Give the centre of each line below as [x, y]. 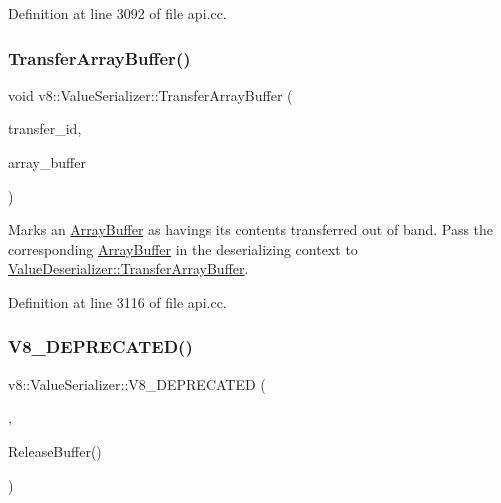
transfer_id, [45, 128]
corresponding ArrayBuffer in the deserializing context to [183, 248]
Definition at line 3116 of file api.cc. [117, 301]
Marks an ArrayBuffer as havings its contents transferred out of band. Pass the [251, 229]
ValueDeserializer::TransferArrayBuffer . [128, 268]
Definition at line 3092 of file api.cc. [117, 13]
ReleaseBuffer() [55, 450]
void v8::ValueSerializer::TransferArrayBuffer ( [150, 94]
